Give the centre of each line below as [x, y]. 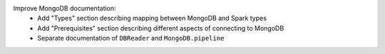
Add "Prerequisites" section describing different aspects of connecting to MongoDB [161, 28]
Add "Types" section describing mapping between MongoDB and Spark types [152, 18]
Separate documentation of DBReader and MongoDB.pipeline [131, 38]
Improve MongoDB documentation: [65, 8]
